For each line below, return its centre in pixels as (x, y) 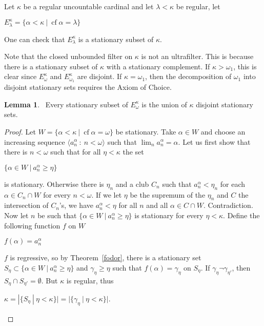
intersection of (26, 205)
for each (233, 184)
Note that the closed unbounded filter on (68, 56)
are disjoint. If (99, 76)
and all (157, 205)
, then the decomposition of (188, 76)
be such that (57, 215)
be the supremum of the (168, 194)
